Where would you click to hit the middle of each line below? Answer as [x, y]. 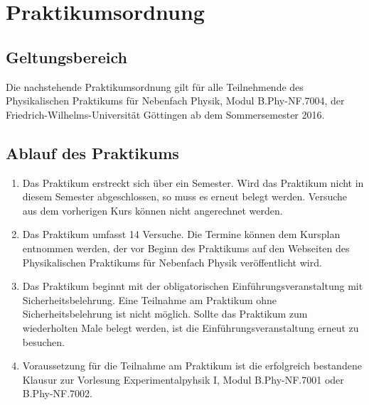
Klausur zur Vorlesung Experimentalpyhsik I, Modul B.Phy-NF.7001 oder [183, 379]
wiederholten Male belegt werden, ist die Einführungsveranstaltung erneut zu [191, 327]
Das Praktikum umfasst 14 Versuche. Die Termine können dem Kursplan [181, 234]
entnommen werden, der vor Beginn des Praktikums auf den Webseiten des [186, 248]
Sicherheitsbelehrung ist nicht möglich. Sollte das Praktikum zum [165, 314]
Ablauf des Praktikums [92, 152]
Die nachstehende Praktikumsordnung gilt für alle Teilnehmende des [155, 86]
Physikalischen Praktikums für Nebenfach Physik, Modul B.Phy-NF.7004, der [175, 101]
